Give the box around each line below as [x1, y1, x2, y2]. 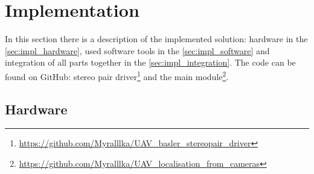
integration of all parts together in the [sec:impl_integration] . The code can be [5, 56, 296, 69]
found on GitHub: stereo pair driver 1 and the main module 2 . [5, 68, 229, 82]
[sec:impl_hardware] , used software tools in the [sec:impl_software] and [5, 44, 270, 57]
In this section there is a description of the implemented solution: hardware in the [5, 33, 308, 45]
